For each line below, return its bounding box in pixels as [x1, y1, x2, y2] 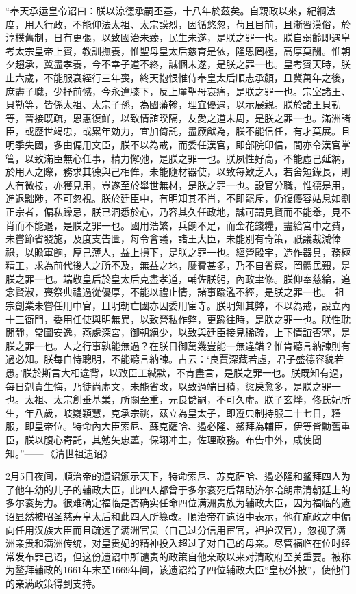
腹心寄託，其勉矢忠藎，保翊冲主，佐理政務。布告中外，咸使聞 [43, 432, 322, 446]
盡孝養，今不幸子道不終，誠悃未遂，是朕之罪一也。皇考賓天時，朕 [53, 57, 351, 71]
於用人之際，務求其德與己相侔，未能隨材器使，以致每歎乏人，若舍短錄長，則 [5, 164, 351, 179]
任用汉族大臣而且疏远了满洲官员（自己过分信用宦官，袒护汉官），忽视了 [14, 522, 336, 537]
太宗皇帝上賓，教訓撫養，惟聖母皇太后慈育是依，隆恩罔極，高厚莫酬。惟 [14, 43, 341, 57]
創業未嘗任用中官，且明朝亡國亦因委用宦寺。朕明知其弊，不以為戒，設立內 [14, 298, 351, 313]
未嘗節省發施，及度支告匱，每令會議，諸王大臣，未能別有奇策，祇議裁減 [5, 231, 331, 246]
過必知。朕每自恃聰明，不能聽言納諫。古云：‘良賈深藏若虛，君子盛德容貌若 [5, 352, 344, 366]
